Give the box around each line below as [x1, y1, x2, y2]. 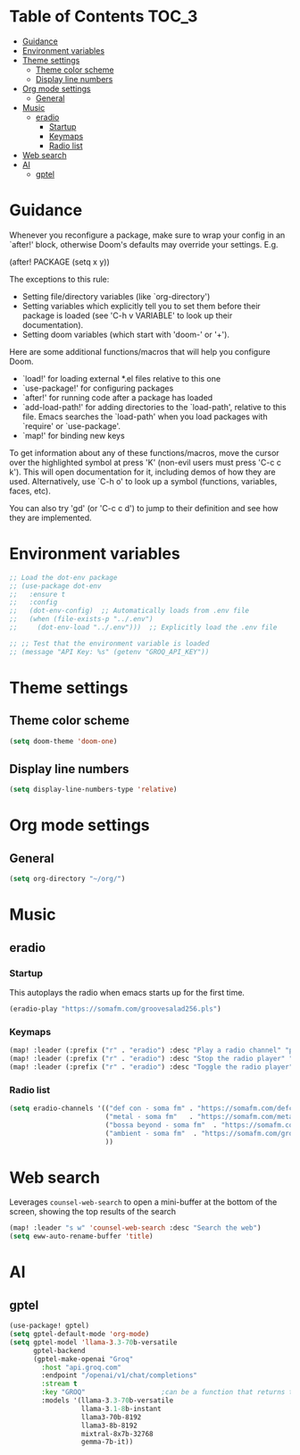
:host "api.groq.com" [41, 1363, 122, 1372]
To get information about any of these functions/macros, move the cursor [9, 447, 279, 458]
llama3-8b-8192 [80, 1421, 138, 1430]
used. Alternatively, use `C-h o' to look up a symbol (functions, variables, [9, 475, 278, 486]
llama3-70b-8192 [80, 1412, 142, 1422]
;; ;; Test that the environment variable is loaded [9, 639, 210, 648]
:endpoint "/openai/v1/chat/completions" [41, 1371, 198, 1380]
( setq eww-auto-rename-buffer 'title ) [9, 1232, 154, 1241]
